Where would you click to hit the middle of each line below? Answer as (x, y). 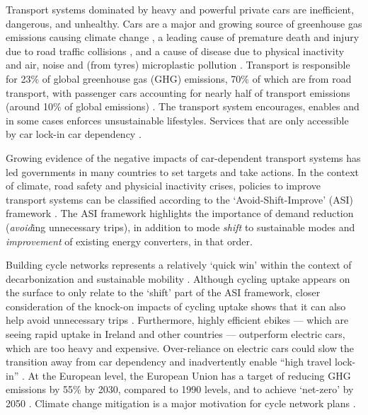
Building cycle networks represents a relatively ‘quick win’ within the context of (179, 265)
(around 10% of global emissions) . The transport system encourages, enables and (183, 106)
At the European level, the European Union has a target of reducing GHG (189, 375)
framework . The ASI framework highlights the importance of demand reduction (180, 213)
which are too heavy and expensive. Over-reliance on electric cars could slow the (180, 347)
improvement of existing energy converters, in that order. (129, 241)
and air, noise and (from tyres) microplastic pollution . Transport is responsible (178, 65)
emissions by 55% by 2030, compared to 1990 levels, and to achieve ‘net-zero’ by (180, 389)
